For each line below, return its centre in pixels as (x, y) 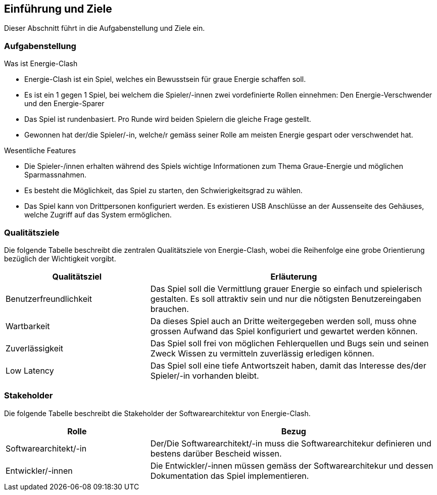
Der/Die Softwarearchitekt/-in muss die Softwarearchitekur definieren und (291, 443)
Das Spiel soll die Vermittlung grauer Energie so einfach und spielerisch (286, 288)
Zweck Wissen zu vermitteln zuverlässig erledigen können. (262, 353)
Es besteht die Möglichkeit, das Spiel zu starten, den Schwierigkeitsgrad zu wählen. (163, 191)
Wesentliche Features (40, 151)
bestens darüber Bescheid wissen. (216, 453)
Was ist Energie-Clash (41, 64)
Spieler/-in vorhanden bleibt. (205, 375)
